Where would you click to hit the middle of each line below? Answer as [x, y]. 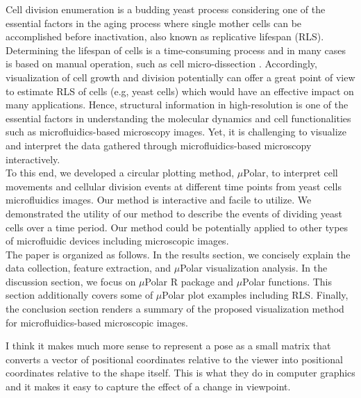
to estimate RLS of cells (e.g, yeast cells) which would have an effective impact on [180, 91]
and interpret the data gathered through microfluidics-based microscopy [159, 145]
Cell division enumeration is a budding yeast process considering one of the [166, 9]
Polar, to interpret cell [291, 173]
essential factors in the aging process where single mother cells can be [154, 23]
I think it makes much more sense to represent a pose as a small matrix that [168, 346]
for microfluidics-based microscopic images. [97, 322]
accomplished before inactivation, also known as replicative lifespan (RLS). [165, 36]
